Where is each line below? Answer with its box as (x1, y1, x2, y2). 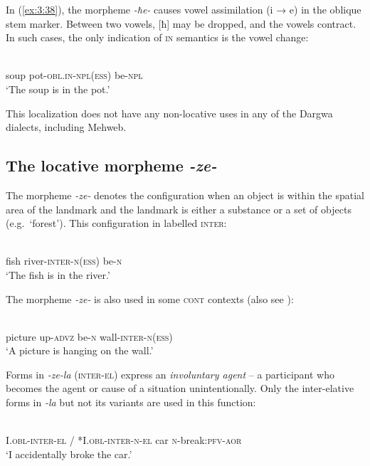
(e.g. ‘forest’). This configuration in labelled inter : (6, 216, 227, 231)
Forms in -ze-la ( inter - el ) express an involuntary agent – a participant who (6, 366, 334, 381)
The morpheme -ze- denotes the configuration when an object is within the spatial (6, 187, 364, 202)
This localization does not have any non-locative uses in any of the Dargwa (6, 105, 333, 120)
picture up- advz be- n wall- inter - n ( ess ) (6, 329, 173, 344)
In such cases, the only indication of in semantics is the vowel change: (6, 30, 309, 45)
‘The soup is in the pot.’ (6, 81, 110, 96)
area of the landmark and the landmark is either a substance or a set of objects (6, 201, 351, 216)
